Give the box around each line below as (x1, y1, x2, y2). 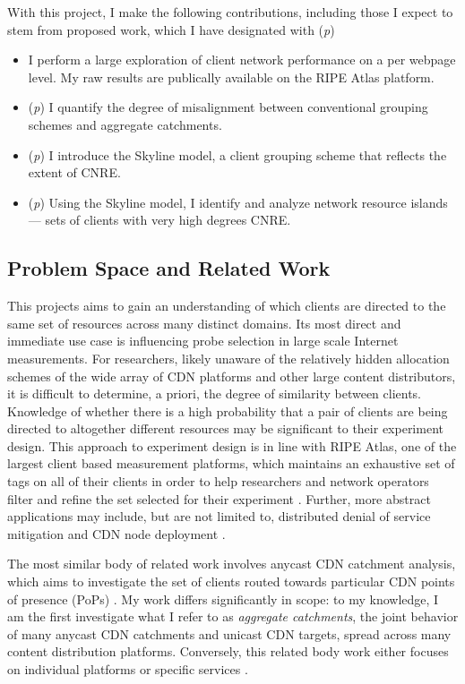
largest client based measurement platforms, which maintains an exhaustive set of (7, 454, 455, 473)
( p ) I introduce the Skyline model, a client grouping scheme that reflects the (28, 145, 447, 164)
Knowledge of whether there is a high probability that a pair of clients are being (7, 401, 448, 420)
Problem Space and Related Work (7, 254, 331, 282)
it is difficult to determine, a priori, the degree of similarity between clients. (7, 384, 422, 403)
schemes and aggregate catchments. (28, 115, 222, 133)
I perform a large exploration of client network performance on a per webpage (28, 50, 456, 69)
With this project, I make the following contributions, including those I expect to (7, 3, 453, 21)
